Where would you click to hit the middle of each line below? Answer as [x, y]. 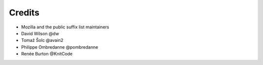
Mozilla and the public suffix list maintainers [65, 27]
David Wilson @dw [40, 33]
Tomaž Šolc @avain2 [42, 40]
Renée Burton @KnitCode [47, 54]
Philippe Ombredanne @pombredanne [60, 47]
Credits [24, 13]
